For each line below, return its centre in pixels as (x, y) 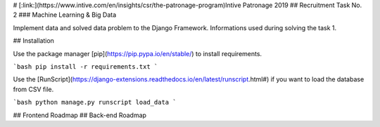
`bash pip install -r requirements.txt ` (85, 66)
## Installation (33, 41)
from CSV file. (33, 89)
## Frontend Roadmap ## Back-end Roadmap (80, 115)
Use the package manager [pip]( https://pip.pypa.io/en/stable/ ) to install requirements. (138, 53)
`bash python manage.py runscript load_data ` (95, 102)
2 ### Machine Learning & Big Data (65, 15)
